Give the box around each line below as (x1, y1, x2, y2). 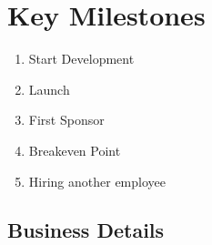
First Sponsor (28, 110, 105, 129)
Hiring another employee (28, 171, 166, 190)
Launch (28, 79, 70, 98)
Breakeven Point (28, 140, 121, 159)
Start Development (28, 49, 135, 68)
